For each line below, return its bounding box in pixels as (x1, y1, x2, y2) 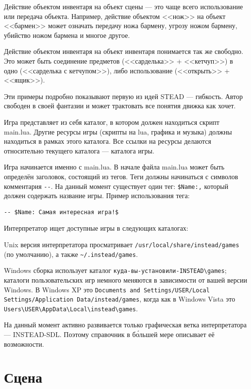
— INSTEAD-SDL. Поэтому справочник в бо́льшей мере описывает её (4, 329, 215, 339)
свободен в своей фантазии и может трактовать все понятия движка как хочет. (4, 101, 236, 111)
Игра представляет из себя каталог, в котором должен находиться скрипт (4, 117, 219, 127)
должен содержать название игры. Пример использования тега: (4, 190, 190, 201)
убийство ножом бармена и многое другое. (4, 30, 130, 40)
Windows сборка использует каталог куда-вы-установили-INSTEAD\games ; (4, 265, 227, 275)
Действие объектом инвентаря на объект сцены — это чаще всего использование (4, 1, 243, 11)
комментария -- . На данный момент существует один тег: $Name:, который (4, 181, 229, 191)
